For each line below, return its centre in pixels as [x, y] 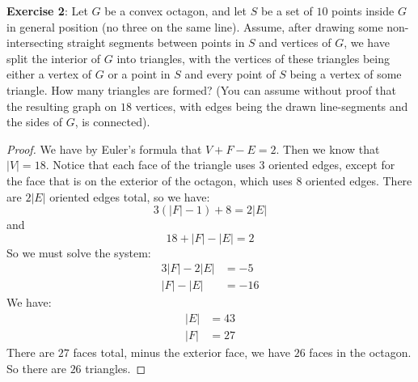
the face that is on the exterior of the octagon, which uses [150, 180]
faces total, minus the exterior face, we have [182, 352]
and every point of [230, 74]
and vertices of [295, 42]
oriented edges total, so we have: [130, 196]
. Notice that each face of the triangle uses [150, 165]
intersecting [35, 42]
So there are [36, 368]
